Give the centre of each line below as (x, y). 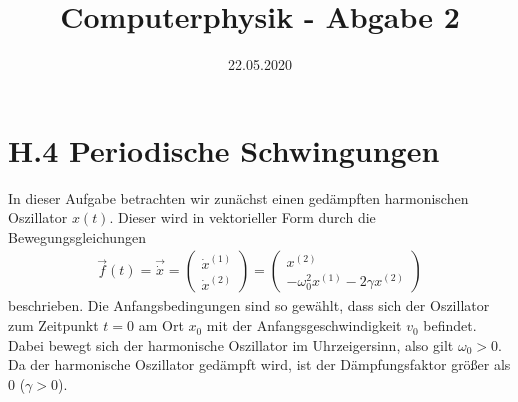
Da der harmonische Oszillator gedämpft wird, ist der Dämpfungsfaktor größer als (259, 364)
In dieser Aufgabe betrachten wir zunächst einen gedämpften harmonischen (238, 197)
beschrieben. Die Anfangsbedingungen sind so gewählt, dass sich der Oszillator (249, 305)
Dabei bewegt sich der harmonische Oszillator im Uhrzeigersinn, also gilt (231, 344)
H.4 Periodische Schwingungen (224, 149)
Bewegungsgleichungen (77, 236)
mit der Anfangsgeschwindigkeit (304, 325)
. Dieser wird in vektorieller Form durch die (242, 217)
